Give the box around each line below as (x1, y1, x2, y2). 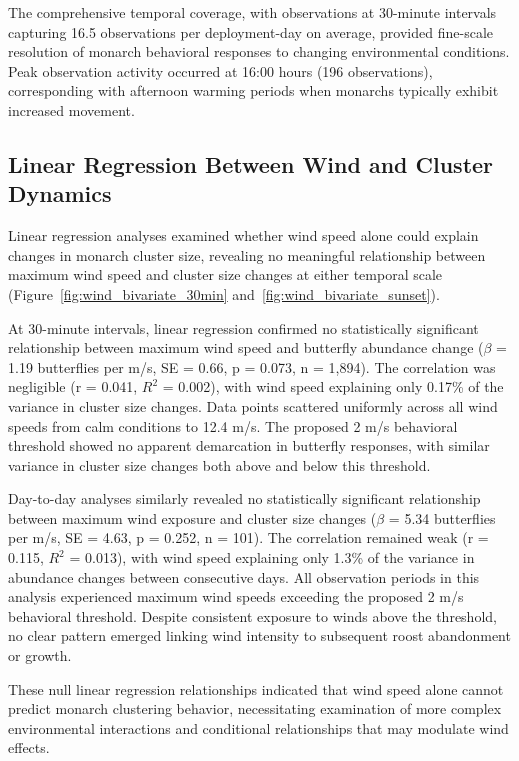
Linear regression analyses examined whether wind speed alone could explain (8, 225, 479, 246)
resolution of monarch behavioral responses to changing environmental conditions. (8, 41, 510, 62)
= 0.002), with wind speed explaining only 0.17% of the (162, 376, 504, 397)
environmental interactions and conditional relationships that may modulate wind (8, 717, 509, 738)
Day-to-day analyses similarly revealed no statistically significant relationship (8, 488, 481, 509)
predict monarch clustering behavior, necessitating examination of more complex (8, 698, 502, 719)
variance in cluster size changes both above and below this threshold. (8, 454, 431, 475)
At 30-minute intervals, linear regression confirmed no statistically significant (8, 317, 479, 338)
